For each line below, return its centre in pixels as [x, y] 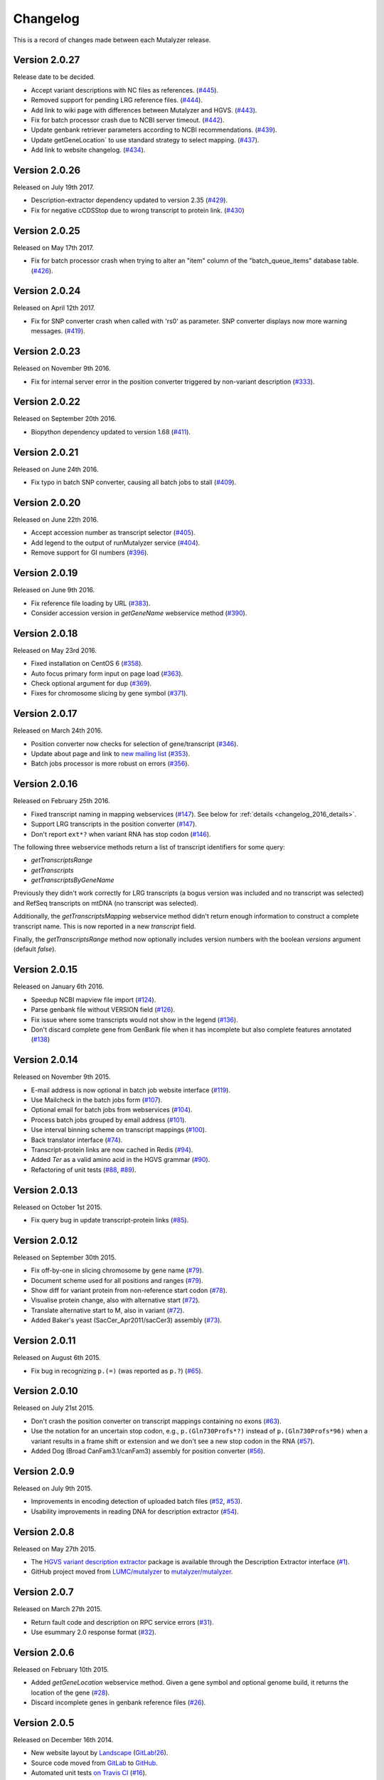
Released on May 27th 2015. [54, 1549]
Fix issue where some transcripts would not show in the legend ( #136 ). [134, 1020]
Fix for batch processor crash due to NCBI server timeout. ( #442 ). [128, 120]
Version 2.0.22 [47, 402]
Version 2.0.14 [46, 1060]
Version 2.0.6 [44, 1652]
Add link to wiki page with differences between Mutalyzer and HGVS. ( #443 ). [144, 110]
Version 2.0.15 [46, 969]
